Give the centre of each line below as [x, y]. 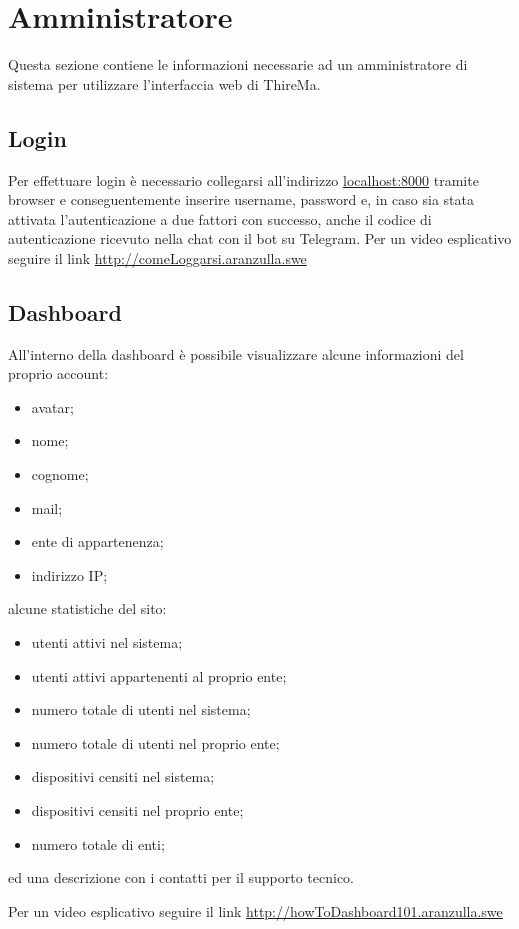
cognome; [60, 474]
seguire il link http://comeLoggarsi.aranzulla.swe [157, 257]
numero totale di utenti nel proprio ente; [155, 742]
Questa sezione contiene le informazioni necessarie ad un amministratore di [238, 64]
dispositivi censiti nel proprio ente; [137, 810]
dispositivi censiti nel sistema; [123, 776]
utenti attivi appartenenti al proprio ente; [159, 675]
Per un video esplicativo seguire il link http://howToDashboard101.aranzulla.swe [255, 910]
